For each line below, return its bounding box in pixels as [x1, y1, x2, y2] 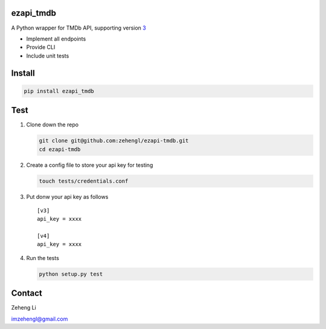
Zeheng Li [11, 304, 36, 311]
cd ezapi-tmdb [39, 146, 81, 152]
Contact [11, 288, 42, 299]
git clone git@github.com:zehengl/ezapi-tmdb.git [39, 137, 189, 145]
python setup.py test [39, 270, 103, 278]
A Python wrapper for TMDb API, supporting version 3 [11, 24, 146, 31]
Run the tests [26, 254, 60, 261]
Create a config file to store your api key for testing [26, 161, 153, 169]
